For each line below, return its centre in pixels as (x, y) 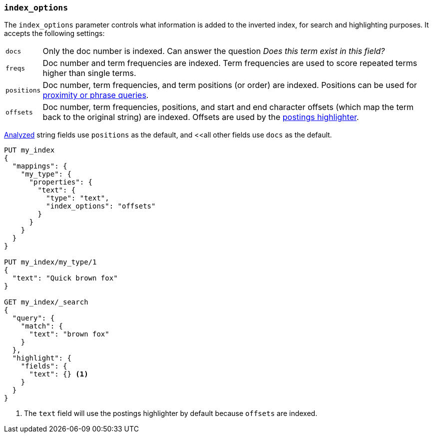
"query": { (33, 318)
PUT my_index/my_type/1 (50, 262)
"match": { (42, 326)
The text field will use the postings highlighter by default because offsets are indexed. (171, 413)
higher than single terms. (89, 73)
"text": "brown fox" (69, 334)
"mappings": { (40, 166)
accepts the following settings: (54, 33)
